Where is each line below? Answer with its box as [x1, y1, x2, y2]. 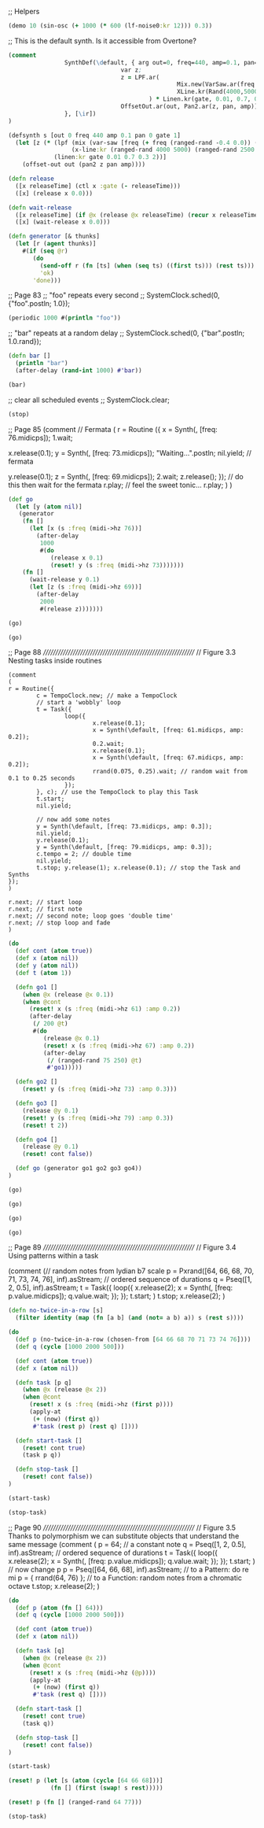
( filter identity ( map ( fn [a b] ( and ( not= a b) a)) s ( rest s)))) [15, 1314, 244, 1322]
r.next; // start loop [8, 899, 82, 907]
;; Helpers [8, 7, 40, 16]
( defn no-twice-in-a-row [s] [8, 1306, 104, 1315]
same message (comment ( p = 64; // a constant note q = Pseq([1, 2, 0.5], [8, 1539, 247, 1549]
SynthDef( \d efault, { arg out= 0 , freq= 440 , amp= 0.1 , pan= [64, 58, 258, 66]
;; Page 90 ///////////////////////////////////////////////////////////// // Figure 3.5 [8, 1523, 236, 1532]
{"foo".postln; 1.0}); [8, 299, 71, 308]
